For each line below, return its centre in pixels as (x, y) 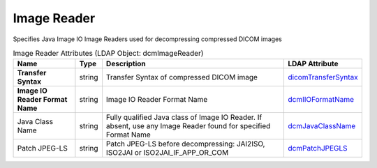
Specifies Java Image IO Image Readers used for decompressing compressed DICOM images (148, 39)
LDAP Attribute (313, 64)
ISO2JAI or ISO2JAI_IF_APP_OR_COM (167, 153)
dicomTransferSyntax (323, 77)
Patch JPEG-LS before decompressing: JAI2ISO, (185, 144)
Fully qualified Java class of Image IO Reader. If (184, 117)
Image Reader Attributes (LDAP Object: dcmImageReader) (108, 54)
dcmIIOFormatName (321, 100)
